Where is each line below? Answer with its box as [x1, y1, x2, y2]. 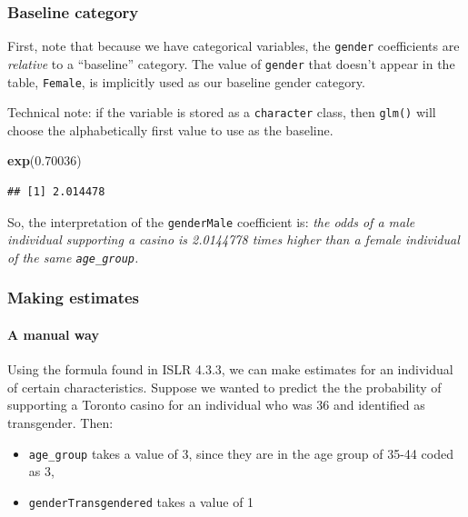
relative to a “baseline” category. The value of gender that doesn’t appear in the [7, 54, 455, 73]
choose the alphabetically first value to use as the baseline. [7, 120, 334, 139]
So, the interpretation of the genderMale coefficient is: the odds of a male [7, 212, 415, 231]
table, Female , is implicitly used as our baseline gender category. [7, 72, 365, 91]
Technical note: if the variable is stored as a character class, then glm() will [7, 103, 436, 122]
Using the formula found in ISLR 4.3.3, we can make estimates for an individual [7, 360, 453, 379]
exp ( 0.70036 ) [7, 151, 82, 170]
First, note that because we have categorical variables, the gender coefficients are [7, 36, 460, 55]
